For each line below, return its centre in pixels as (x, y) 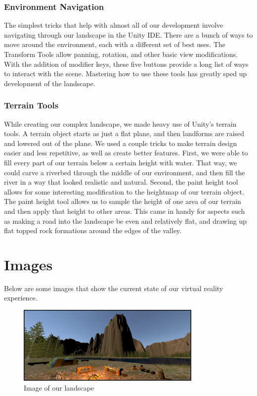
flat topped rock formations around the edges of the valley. (93, 230)
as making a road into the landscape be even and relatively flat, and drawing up (126, 221)
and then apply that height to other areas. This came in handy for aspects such (125, 211)
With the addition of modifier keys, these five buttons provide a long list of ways (126, 64)
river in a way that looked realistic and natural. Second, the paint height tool (121, 182)
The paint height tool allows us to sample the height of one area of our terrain (123, 201)
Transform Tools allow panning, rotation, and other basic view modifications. (121, 54)
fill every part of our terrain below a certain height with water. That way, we (121, 162)
